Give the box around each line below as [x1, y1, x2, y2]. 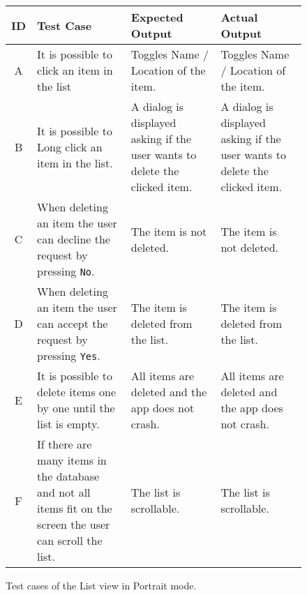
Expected [130, 9, 184, 25]
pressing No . [37, 263, 95, 279]
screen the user [37, 516, 110, 532]
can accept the [37, 315, 108, 331]
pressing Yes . [37, 347, 100, 363]
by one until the [37, 400, 115, 416]
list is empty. [37, 416, 100, 432]
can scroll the [37, 532, 103, 548]
